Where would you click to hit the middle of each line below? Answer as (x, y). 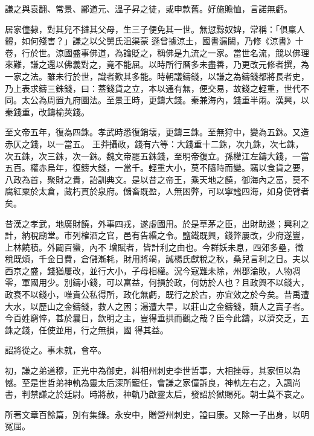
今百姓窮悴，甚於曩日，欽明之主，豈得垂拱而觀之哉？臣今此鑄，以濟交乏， (153, 318)
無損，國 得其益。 (133, 329)
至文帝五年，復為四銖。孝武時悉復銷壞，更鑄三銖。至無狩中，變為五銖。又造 (157, 132)
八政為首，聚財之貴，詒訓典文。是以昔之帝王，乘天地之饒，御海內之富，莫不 (157, 179)
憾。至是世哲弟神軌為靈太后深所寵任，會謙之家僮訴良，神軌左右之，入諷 (149, 382)
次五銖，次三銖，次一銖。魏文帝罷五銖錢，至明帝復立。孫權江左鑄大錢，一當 (157, 155)
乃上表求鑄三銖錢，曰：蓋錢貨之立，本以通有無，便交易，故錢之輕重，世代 (153, 88)
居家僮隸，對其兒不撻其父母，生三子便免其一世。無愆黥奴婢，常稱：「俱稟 (151, 29)
